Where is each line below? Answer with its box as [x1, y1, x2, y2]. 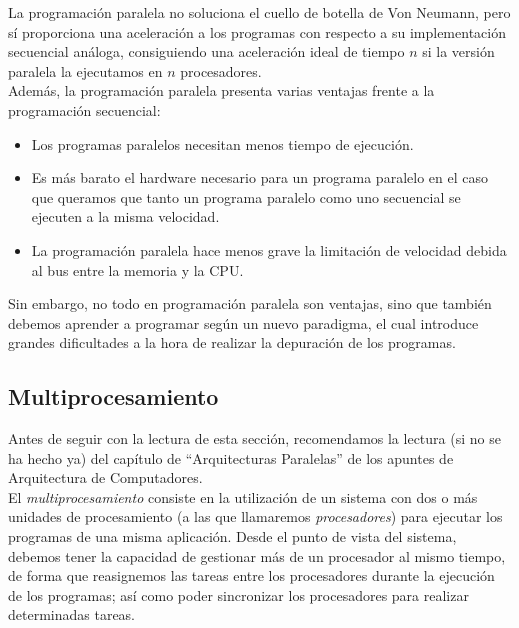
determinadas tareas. [8, 604, 136, 625]
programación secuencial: [8, 99, 161, 120]
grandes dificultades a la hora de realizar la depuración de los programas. [8, 332, 456, 353]
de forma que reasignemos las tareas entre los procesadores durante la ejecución [8, 565, 495, 586]
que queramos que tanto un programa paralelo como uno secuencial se [31, 186, 461, 207]
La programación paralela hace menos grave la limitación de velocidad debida [31, 239, 507, 260]
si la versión [422, 41, 495, 62]
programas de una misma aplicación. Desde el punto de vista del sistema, [8, 526, 457, 547]
